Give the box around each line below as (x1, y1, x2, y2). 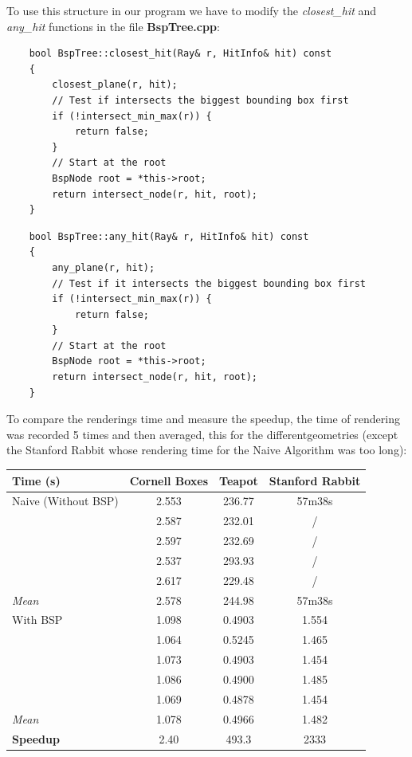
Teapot (219, 472, 258, 488)
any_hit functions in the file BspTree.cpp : (6, 18, 220, 34)
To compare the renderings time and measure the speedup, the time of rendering (6, 410, 400, 427)
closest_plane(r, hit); (52, 79, 178, 91)
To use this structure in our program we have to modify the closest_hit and (6, 2, 377, 18)
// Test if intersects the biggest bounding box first (52, 94, 349, 106)
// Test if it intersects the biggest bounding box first (52, 277, 367, 289)
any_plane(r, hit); (52, 261, 155, 273)
